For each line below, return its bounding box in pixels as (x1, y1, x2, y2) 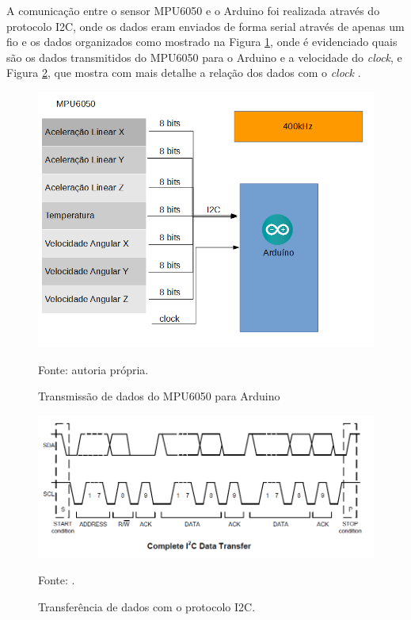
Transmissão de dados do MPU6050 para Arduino (38, 388, 280, 404)
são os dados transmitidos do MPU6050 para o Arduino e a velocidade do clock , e (6, 48, 402, 65)
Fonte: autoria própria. (38, 361, 149, 377)
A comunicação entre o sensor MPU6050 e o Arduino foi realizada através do (6, 2, 380, 18)
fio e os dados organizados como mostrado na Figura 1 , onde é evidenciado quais (6, 33, 398, 50)
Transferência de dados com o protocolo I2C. (38, 598, 256, 614)
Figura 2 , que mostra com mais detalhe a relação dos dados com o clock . (6, 64, 361, 81)
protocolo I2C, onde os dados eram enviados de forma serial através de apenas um (6, 17, 405, 34)
